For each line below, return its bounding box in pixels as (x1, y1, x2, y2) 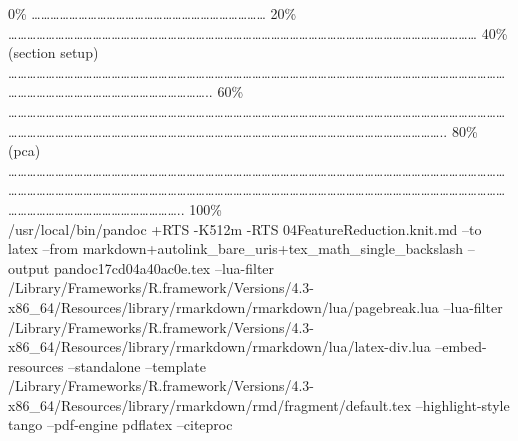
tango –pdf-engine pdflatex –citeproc (8, 414, 233, 435)
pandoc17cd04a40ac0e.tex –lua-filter (53, 257, 275, 278)
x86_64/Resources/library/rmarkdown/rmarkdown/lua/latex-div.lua (8, 336, 431, 357)
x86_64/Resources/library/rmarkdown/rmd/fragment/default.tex (8, 394, 412, 415)
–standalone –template (68, 355, 206, 376)
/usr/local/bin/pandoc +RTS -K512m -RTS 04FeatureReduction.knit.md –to (8, 218, 482, 239)
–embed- (435, 336, 487, 357)
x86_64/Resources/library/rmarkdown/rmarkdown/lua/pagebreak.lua (8, 296, 439, 317)
